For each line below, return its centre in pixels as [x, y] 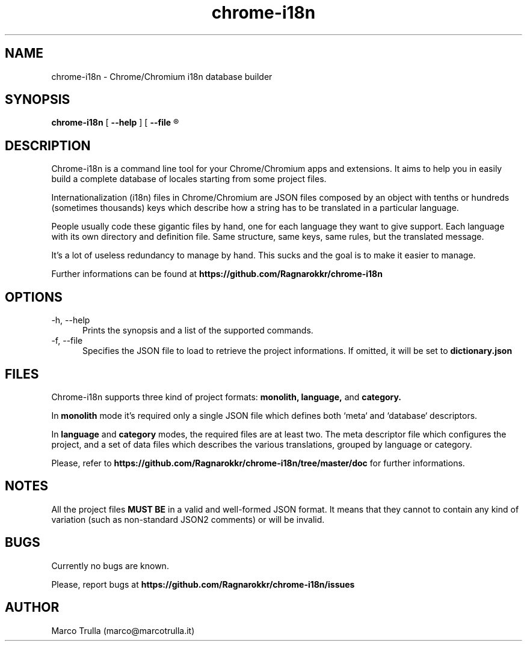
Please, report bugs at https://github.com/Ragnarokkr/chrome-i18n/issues [203, 584]
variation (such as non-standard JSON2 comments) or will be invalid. [188, 519]
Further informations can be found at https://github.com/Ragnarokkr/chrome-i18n [217, 274]
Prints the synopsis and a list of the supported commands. [198, 331]
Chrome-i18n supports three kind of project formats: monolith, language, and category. [227, 397]
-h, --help [71, 320]
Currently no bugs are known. [110, 565]
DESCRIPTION [48, 145]
